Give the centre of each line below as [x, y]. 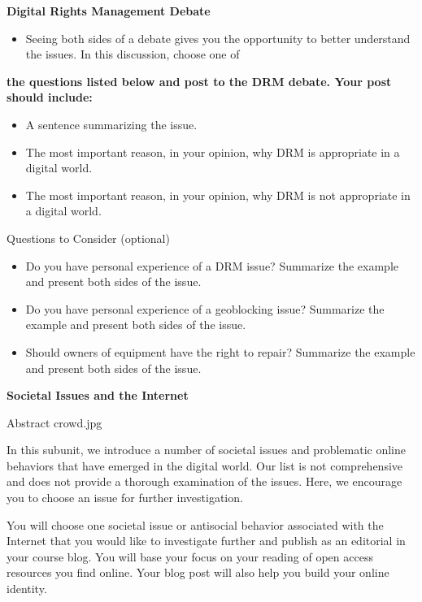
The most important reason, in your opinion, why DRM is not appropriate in [218, 195]
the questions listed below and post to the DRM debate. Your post [199, 81]
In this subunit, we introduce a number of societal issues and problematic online [206, 450]
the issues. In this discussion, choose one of [133, 54]
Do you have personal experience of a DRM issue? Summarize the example [212, 265]
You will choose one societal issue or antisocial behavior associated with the [195, 524]
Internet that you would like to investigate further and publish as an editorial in [206, 541]
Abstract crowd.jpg [54, 422]
